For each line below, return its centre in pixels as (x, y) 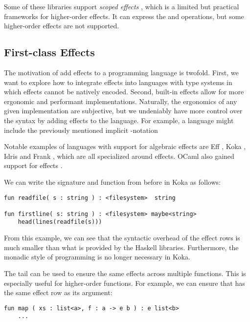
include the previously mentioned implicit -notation (81, 130)
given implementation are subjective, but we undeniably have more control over (123, 111)
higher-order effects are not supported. (62, 26)
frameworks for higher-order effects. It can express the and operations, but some (124, 16)
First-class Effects (49, 52)
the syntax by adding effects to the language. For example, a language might (119, 120)
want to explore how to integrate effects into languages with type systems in (118, 82)
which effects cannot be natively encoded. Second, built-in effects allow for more (124, 92)
